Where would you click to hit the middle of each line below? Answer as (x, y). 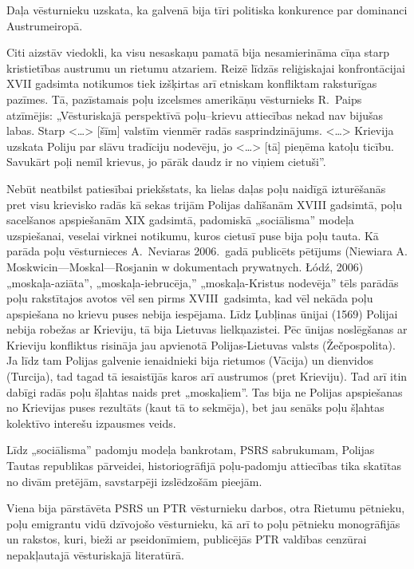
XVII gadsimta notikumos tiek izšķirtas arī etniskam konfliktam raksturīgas (192, 83)
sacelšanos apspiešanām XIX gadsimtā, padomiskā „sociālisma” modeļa (180, 220)
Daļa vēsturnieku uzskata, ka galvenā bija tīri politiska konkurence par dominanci (207, 10)
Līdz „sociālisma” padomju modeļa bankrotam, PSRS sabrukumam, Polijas (191, 450)
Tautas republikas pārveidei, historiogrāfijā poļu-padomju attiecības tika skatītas (204, 466)
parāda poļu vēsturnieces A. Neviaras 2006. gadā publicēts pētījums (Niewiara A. (207, 251)
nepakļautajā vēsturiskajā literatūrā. (95, 555)
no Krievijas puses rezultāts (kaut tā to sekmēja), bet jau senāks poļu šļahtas (195, 407)
